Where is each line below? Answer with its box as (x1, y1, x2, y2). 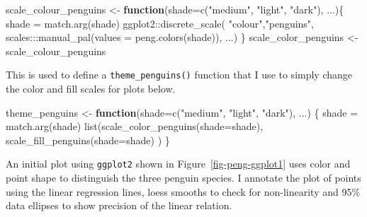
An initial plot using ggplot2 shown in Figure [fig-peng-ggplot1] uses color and (6, 156, 351, 171)
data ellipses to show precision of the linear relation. (6, 198, 232, 213)
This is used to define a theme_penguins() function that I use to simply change (6, 67, 353, 82)
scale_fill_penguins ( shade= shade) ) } (6, 132, 170, 147)
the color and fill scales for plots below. (6, 81, 176, 96)
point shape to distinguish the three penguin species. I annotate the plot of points (6, 170, 361, 185)
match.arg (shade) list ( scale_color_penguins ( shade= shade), (6, 119, 264, 134)
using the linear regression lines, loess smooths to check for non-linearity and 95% (6, 184, 361, 199)
